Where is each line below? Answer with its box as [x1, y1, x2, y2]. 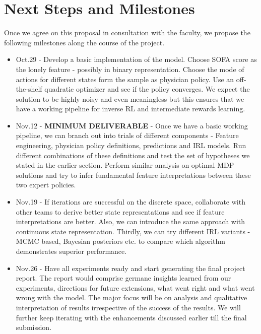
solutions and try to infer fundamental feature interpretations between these [16, 169, 251, 180]
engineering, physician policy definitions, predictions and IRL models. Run [16, 140, 246, 151]
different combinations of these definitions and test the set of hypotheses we [16, 150, 250, 160]
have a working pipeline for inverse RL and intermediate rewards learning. [16, 103, 245, 114]
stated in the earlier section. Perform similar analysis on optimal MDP [16, 160, 234, 170]
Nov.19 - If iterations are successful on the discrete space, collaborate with [16, 196, 245, 207]
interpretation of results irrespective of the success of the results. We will [16, 302, 241, 312]
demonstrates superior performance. [16, 246, 127, 256]
